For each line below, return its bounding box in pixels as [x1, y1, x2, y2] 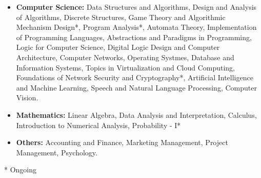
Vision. [16, 92, 38, 103]
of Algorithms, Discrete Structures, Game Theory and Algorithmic [16, 11, 226, 22]
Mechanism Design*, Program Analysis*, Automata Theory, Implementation [16, 22, 257, 32]
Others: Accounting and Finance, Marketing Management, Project [16, 137, 228, 148]
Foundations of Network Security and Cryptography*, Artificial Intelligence [16, 72, 253, 83]
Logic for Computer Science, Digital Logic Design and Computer [16, 42, 220, 52]
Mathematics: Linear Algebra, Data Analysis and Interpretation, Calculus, [16, 109, 257, 120]
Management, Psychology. [16, 147, 97, 157]
